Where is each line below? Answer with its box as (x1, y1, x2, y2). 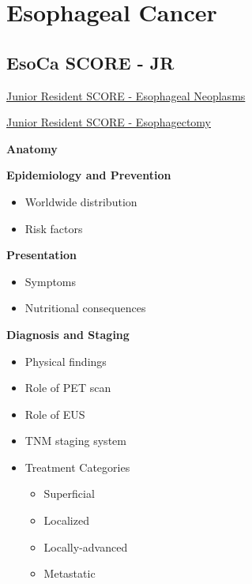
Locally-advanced (43, 538, 128, 555)
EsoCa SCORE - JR (6, 50, 175, 74)
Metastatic (43, 565, 96, 582)
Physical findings (24, 352, 107, 369)
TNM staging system (24, 432, 126, 449)
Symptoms (24, 273, 77, 289)
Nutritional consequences (24, 300, 146, 316)
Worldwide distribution (24, 193, 137, 209)
